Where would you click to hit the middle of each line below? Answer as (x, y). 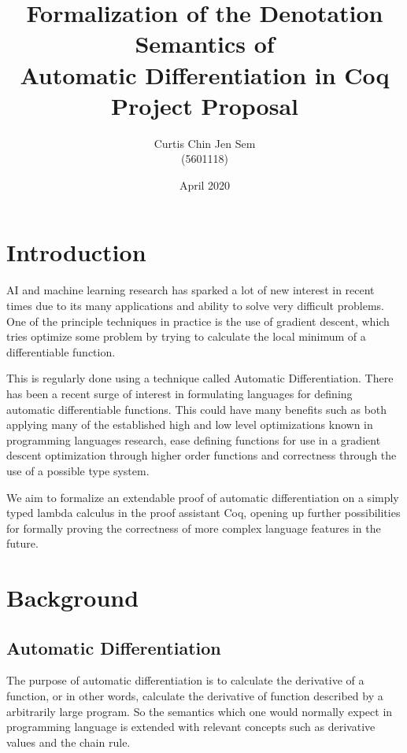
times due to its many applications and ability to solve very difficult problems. (195, 305)
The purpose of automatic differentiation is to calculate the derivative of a (185, 680)
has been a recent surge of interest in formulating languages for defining (179, 393)
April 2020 (205, 185)
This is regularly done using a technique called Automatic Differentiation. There (200, 378)
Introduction (76, 252)
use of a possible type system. (78, 470)
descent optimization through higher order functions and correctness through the (202, 455)
